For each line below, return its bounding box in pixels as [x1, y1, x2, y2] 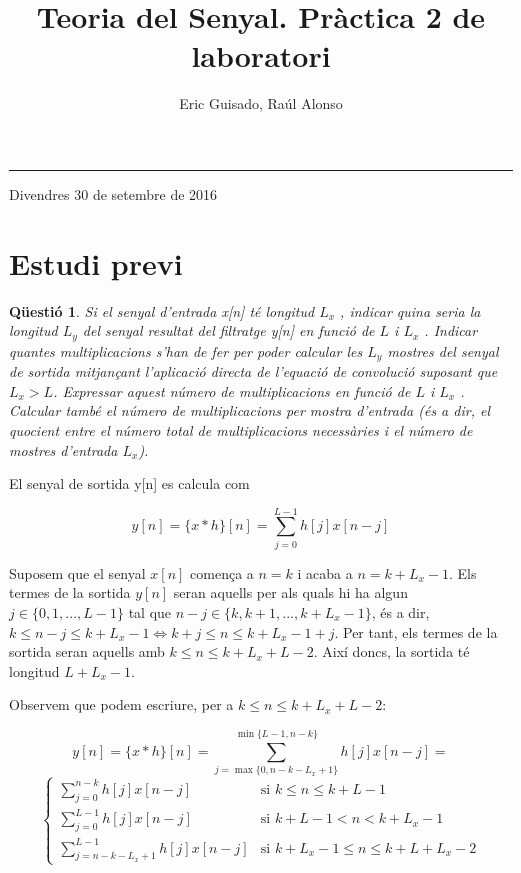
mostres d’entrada [9, 439, 118, 460]
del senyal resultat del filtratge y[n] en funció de [82, 320, 375, 341]
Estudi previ [9, 242, 183, 283]
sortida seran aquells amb [9, 641, 165, 662]
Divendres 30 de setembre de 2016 [9, 183, 218, 204]
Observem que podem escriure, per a [9, 694, 234, 715]
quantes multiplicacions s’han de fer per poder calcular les [9, 340, 363, 361]
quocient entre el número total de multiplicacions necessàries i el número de [9, 419, 473, 440]
